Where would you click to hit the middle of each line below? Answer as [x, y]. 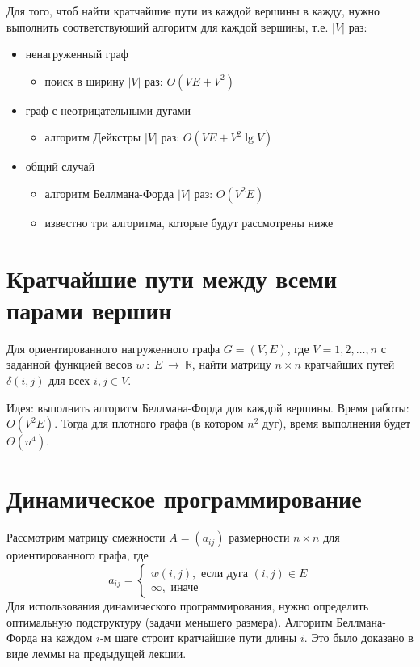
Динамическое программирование [184, 498]
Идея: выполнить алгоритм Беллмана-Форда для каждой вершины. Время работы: [208, 407]
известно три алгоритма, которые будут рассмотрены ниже [189, 222]
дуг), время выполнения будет [337, 423]
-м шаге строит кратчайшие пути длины [198, 637]
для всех [69, 380]
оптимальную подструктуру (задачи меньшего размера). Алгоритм [170, 621]
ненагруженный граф [77, 54]
